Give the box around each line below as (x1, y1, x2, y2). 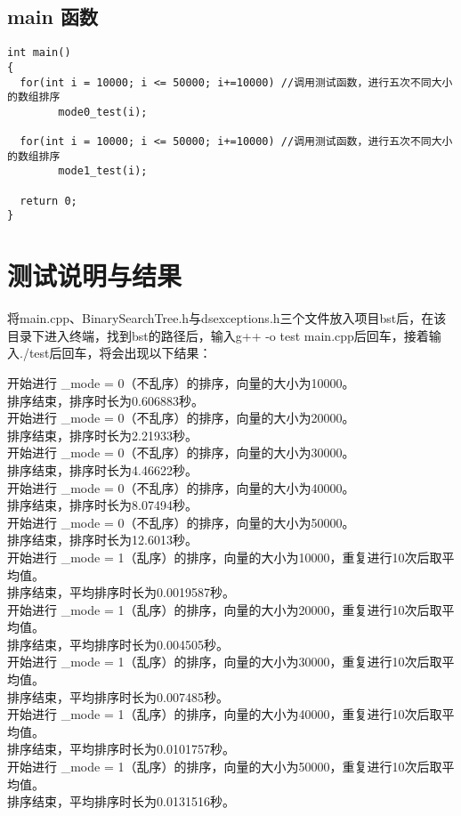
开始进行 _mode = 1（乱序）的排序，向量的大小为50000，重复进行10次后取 (7, 757, 442, 776)
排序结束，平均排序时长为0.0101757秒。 (7, 739, 235, 758)
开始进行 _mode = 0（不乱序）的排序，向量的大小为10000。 (7, 373, 355, 392)
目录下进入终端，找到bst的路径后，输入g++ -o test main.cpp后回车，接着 (7, 326, 429, 344)
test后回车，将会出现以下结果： (28, 343, 212, 362)
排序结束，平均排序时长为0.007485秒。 (7, 687, 229, 706)
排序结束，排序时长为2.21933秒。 (7, 425, 198, 444)
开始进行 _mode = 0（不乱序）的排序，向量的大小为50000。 (7, 513, 355, 531)
